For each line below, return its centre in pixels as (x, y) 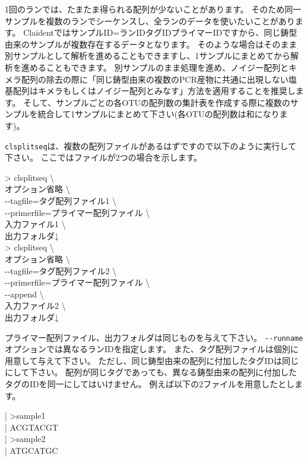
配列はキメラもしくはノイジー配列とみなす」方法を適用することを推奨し (154, 91)
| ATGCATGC (31, 450)
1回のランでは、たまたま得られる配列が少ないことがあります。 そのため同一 (153, 9)
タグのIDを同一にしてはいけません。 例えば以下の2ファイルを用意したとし (150, 383)
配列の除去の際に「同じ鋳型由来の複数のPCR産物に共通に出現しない (155, 79)
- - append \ (24, 294)
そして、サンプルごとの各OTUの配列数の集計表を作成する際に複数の (157, 102)
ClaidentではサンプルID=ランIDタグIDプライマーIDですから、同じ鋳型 (160, 32)
